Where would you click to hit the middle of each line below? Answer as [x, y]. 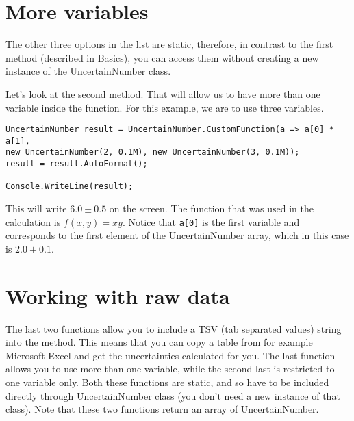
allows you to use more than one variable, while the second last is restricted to [170, 369]
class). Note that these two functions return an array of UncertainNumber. [162, 409]
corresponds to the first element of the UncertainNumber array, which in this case [177, 235]
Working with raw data [118, 295]
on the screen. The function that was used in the [211, 208]
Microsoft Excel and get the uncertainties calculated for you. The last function [170, 355]
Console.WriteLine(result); [69, 187]
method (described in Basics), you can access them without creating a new [162, 57]
